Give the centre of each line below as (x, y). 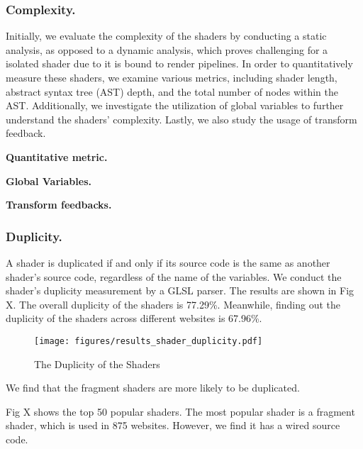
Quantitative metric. (57, 156)
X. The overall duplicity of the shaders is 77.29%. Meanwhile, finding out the (173, 304)
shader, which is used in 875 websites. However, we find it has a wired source (173, 425)
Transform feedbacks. (59, 205)
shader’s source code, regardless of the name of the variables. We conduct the (174, 276)
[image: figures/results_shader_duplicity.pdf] (149, 341)
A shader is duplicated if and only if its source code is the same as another (168, 262)
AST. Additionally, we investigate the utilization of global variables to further (175, 105)
